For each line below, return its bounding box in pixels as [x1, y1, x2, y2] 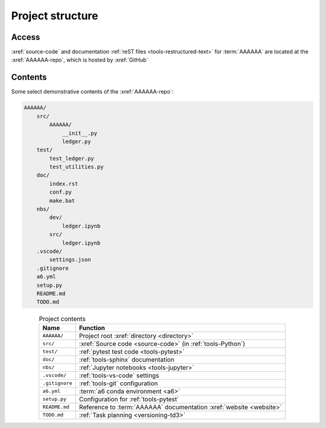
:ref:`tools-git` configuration [78, 379, 158, 388]
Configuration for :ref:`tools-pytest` [78, 395, 179, 403]
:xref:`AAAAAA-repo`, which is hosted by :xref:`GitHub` [11, 56, 149, 63]
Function [78, 324, 106, 332]
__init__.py [62, 130, 98, 136]
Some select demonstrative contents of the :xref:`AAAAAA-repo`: [11, 88, 174, 95]
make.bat [49, 197, 75, 204]
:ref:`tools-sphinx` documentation [78, 355, 174, 363]
